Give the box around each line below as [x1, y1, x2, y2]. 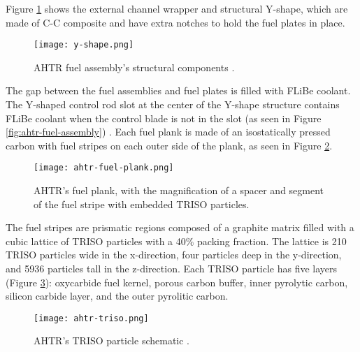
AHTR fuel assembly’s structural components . [34, 59, 235, 74]
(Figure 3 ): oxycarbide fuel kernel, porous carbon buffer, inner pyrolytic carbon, [6, 274, 348, 289]
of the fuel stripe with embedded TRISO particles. [34, 196, 250, 211]
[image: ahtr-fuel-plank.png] [34, 163, 174, 173]
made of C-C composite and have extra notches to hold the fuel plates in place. [6, 15, 345, 29]
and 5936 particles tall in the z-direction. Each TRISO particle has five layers [6, 261, 338, 276]
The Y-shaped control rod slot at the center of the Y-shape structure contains [6, 97, 340, 112]
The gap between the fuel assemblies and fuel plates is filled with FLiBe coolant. [6, 83, 351, 98]
